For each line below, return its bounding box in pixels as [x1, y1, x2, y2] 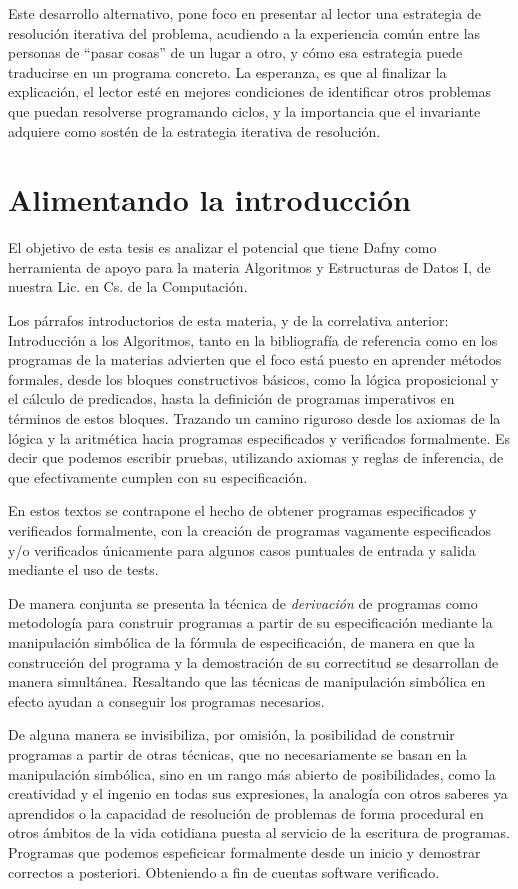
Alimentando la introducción [8, 179, 411, 220]
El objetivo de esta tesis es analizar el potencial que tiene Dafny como [8, 237, 437, 258]
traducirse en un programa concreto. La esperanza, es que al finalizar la [8, 61, 447, 82]
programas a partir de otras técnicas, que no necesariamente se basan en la [8, 743, 467, 764]
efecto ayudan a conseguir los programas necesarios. [8, 690, 325, 711]
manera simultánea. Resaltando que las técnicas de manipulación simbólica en [8, 671, 486, 692]
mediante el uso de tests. [8, 559, 159, 580]
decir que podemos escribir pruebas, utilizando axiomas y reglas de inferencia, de [8, 447, 504, 468]
